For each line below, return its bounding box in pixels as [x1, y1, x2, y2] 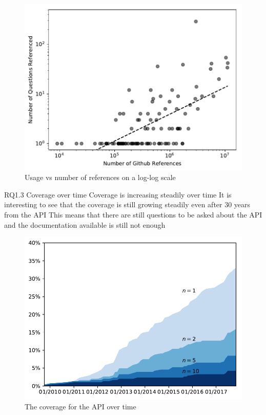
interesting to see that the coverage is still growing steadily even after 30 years [4, 199, 251, 210]
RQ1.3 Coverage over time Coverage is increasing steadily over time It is [4, 189, 232, 200]
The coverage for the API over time [25, 401, 136, 411]
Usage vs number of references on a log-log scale [25, 172, 176, 183]
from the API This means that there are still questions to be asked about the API [4, 209, 262, 220]
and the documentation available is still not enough [4, 219, 166, 230]
